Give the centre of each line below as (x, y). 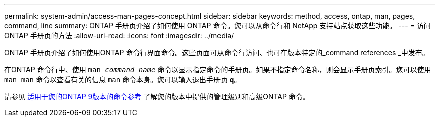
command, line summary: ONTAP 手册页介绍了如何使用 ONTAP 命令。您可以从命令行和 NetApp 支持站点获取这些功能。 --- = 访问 (217, 26)
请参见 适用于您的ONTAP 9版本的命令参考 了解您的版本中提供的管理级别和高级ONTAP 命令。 (157, 97)
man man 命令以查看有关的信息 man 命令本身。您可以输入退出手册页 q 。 (123, 80)
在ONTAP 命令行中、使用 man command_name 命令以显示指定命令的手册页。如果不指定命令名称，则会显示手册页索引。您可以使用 (218, 70)
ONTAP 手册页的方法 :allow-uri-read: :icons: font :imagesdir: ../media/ (119, 36)
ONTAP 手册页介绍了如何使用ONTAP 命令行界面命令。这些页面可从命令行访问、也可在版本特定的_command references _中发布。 (217, 53)
